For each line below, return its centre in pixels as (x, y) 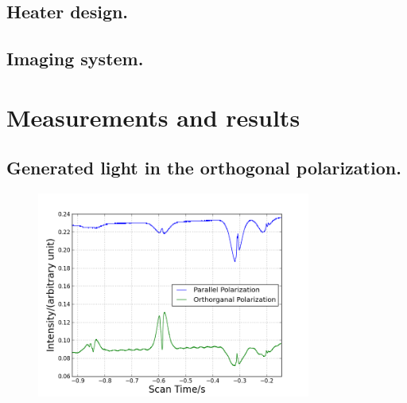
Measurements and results (153, 117)
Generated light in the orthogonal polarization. (204, 168)
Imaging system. (75, 59)
